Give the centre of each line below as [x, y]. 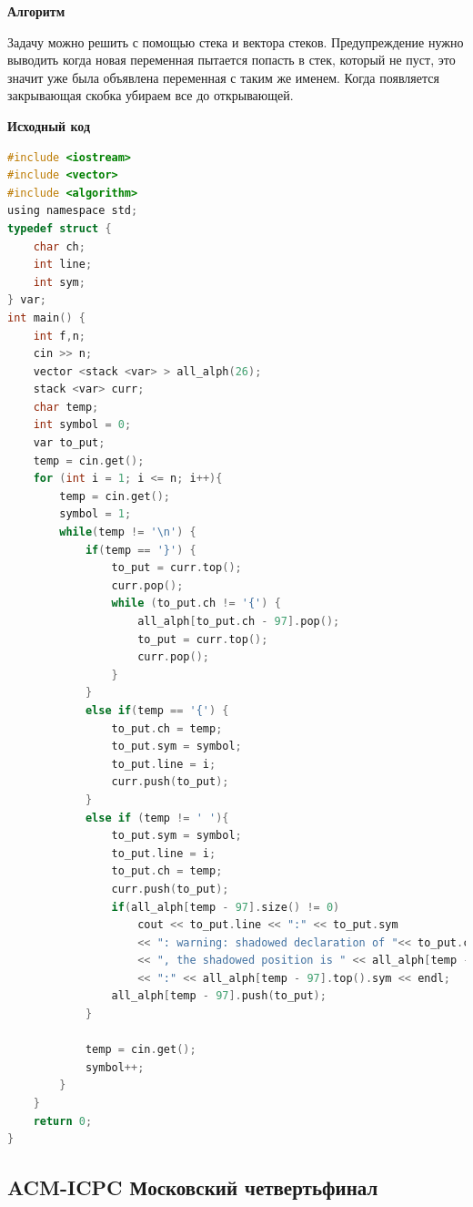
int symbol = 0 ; [82, 425]
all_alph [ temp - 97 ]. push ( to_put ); [219, 996]
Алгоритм [36, 11]
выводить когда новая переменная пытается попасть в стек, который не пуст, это [231, 60]
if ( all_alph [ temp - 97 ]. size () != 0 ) [226, 907]
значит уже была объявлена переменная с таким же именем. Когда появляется [223, 77]
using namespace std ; [73, 211]
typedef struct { [60, 228]
